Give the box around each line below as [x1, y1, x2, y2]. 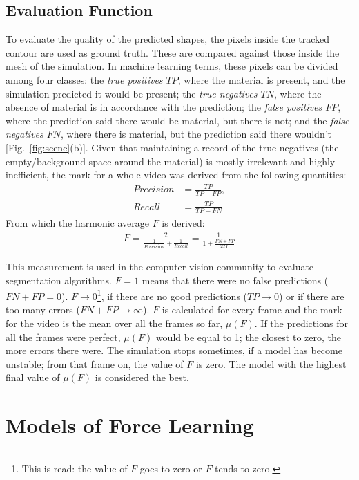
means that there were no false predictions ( [142, 273, 329, 287]
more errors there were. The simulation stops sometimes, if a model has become [6, 343, 342, 358]
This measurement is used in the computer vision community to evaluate [6, 259, 314, 273]
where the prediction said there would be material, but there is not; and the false [6, 113, 349, 127]
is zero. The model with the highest [195, 356, 347, 371]
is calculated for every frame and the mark [162, 302, 342, 317]
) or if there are [278, 288, 345, 303]
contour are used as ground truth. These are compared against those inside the [6, 45, 340, 59]
